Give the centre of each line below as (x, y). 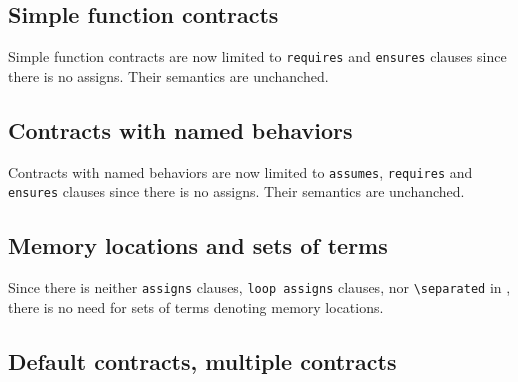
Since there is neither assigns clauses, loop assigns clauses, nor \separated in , (259, 287)
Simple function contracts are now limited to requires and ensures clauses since (257, 56)
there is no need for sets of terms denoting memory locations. (196, 306)
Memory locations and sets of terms (198, 245)
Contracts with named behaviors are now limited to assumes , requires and (240, 171)
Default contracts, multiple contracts (202, 360)
